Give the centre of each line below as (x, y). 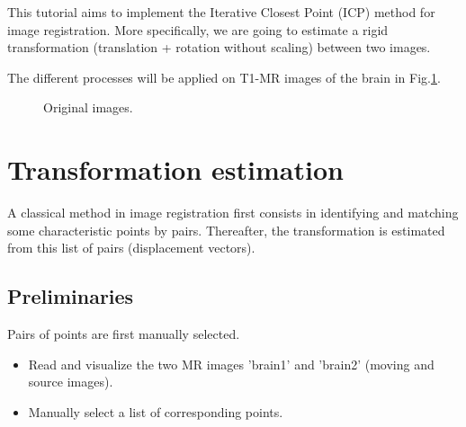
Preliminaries (71, 296)
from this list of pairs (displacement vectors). (131, 248)
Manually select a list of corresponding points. (156, 411)
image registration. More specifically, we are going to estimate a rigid (198, 29)
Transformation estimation (175, 169)
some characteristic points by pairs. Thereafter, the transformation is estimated (226, 230)
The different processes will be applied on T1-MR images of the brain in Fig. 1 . (224, 77)
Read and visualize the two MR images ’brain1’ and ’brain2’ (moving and (231, 364)
